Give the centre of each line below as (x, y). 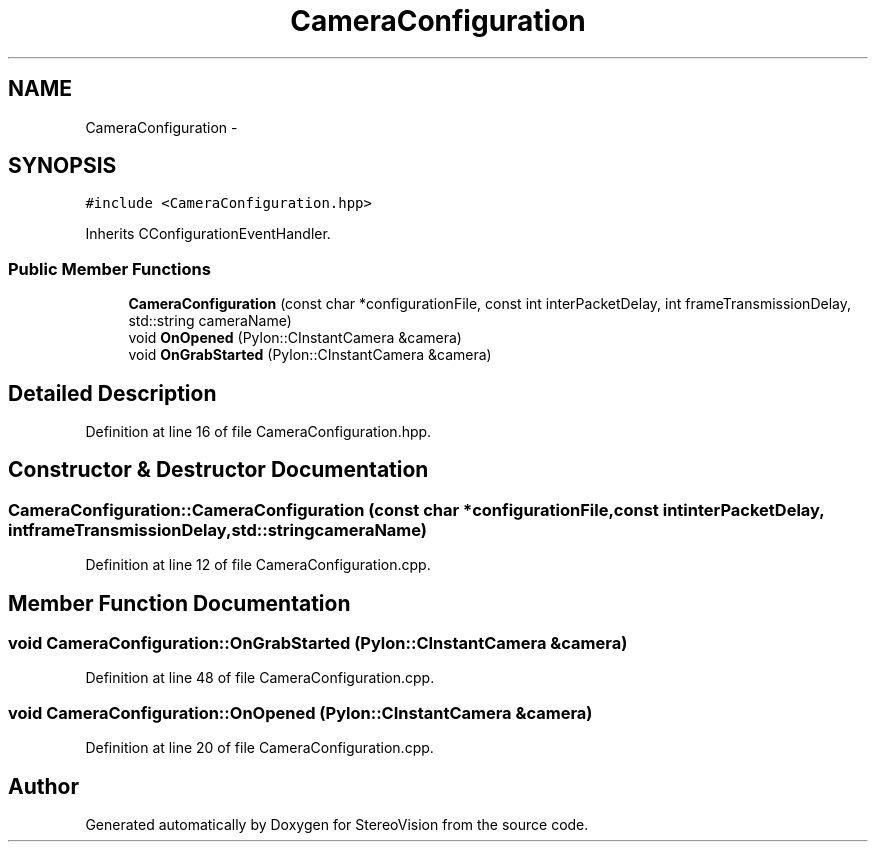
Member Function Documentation (179, 603)
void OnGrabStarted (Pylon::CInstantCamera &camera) (310, 355)
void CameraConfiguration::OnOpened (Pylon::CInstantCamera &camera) (300, 712)
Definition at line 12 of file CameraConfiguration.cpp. (258, 565)
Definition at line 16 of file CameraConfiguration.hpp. (258, 432)
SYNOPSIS (62, 166)
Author (43, 786)
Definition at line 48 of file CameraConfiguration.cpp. (260, 678)
